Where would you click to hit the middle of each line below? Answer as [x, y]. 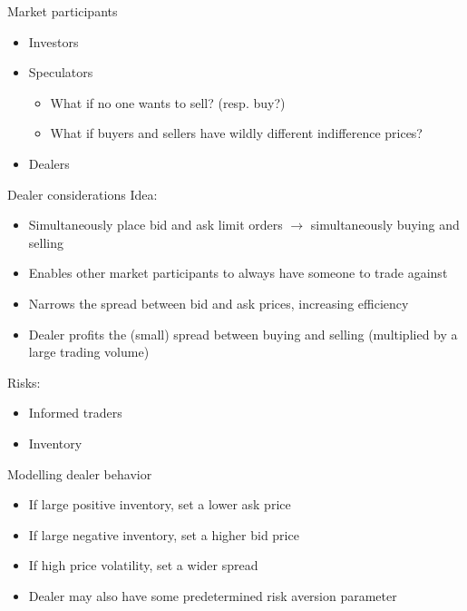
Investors [54, 41]
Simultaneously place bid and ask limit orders [156, 225]
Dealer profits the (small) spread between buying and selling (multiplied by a [243, 334]
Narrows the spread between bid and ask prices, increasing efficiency [219, 303]
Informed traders [75, 413]
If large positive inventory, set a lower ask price [160, 504]
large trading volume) [89, 352]
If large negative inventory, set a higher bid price [164, 534]
